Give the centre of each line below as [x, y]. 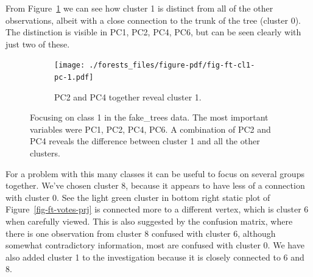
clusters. [45, 153]
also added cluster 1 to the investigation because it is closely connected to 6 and [155, 257]
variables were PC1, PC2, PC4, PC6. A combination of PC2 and [150, 129]
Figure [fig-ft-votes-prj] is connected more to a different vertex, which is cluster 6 [157, 209]
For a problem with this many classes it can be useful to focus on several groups [155, 173]
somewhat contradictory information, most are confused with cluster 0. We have [155, 245]
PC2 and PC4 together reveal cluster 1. [128, 96]
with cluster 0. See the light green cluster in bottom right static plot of [138, 197]
